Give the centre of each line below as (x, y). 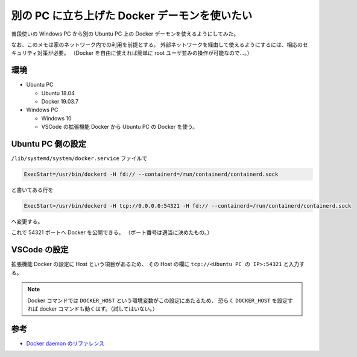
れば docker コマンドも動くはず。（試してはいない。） (93, 309)
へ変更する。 (27, 222)
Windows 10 (56, 118)
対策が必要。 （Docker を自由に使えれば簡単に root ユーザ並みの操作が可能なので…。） (145, 53)
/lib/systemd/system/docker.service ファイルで (79, 158)
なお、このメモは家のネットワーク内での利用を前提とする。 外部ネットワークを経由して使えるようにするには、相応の (157, 45)
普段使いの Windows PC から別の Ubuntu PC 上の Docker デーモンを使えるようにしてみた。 (125, 34)
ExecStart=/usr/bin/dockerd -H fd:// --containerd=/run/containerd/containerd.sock (151, 174)
